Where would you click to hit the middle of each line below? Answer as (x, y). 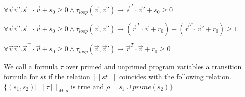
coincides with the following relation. (175, 76)
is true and (87, 87)
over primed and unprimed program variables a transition (153, 66)
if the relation (69, 76)
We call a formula (31, 66)
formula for (21, 76)
